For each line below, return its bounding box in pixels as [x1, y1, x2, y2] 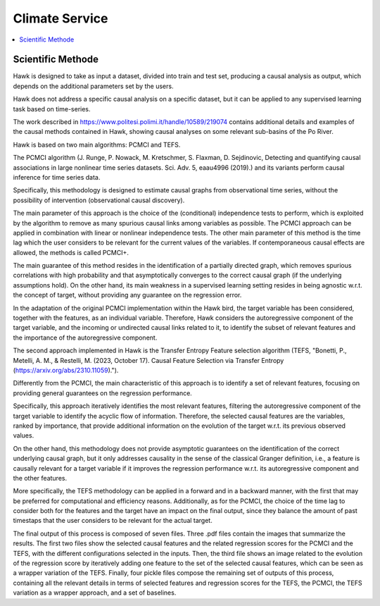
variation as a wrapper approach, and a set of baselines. [13, 588, 177, 597]
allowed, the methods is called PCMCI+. [13, 248, 129, 256]
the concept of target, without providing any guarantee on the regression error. [13, 291, 242, 299]
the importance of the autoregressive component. [13, 333, 158, 342]
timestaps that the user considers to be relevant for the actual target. [13, 517, 213, 525]
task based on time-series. [13, 104, 91, 113]
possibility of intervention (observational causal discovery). [13, 196, 185, 204]
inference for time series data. [13, 173, 101, 181]
